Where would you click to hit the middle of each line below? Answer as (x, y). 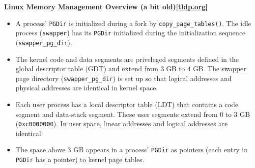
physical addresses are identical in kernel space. (87, 88)
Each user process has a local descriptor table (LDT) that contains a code (127, 104)
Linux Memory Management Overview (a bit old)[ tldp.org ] (106, 6)
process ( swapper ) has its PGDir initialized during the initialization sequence (130, 33)
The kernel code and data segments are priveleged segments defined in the (127, 59)
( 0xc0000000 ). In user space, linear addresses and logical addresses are (122, 124)
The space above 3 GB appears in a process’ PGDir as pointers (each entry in (132, 150)
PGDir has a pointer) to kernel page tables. (80, 159)
